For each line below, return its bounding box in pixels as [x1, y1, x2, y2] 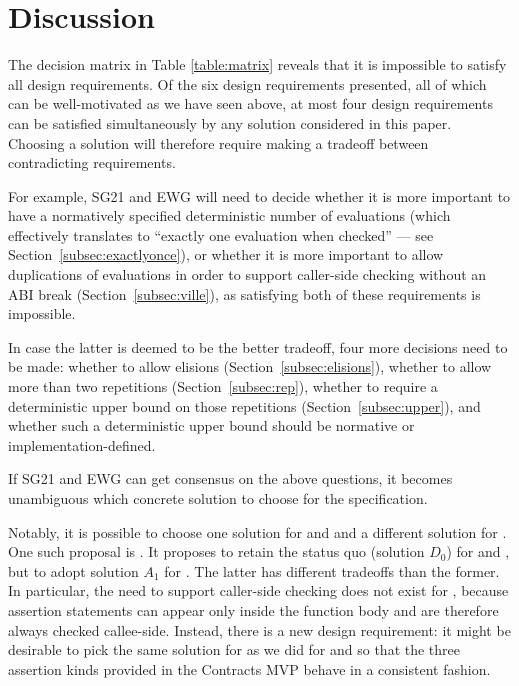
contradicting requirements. [8, 152, 176, 173]
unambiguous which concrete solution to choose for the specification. [8, 488, 428, 508]
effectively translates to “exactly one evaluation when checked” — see [8, 224, 434, 245]
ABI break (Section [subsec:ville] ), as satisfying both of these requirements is [8, 283, 481, 304]
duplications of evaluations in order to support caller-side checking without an [8, 264, 487, 285]
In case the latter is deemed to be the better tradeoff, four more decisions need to [8, 336, 508, 357]
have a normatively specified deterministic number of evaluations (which [8, 205, 451, 226]
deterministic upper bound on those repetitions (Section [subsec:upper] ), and [8, 395, 481, 416]
